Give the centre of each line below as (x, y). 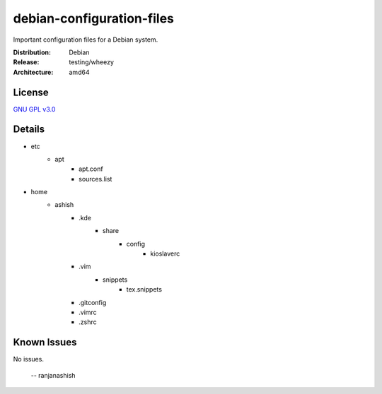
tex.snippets (144, 289)
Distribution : (32, 52)
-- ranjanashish (53, 375)
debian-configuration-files (94, 18)
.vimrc (88, 312)
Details (29, 130)
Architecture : (33, 72)
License (31, 92)
